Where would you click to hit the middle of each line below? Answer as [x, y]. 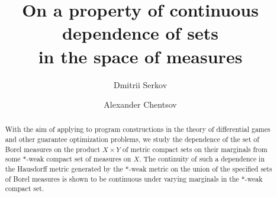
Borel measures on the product [53, 149]
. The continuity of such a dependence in [202, 159]
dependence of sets [140, 33]
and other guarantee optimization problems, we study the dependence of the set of [132, 139]
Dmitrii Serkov [140, 84]
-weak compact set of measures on [79, 159]
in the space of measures [140, 56]
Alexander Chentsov [140, 104]
